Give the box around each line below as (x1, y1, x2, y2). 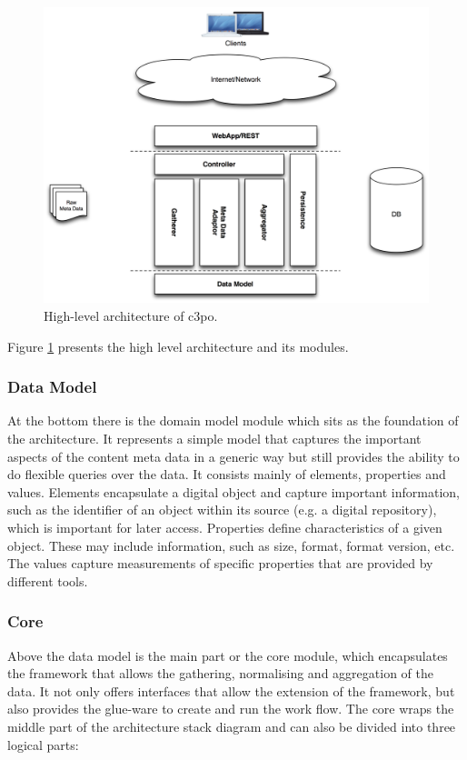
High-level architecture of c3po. (44, 306, 218, 325)
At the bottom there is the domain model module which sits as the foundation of (7, 411, 459, 430)
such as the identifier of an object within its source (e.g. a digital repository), (7, 500, 437, 519)
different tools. (7, 571, 88, 590)
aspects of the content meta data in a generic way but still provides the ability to (7, 446, 460, 465)
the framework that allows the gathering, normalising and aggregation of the (7, 664, 433, 683)
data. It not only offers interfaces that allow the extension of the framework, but (7, 681, 455, 700)
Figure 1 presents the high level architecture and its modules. (7, 336, 349, 355)
